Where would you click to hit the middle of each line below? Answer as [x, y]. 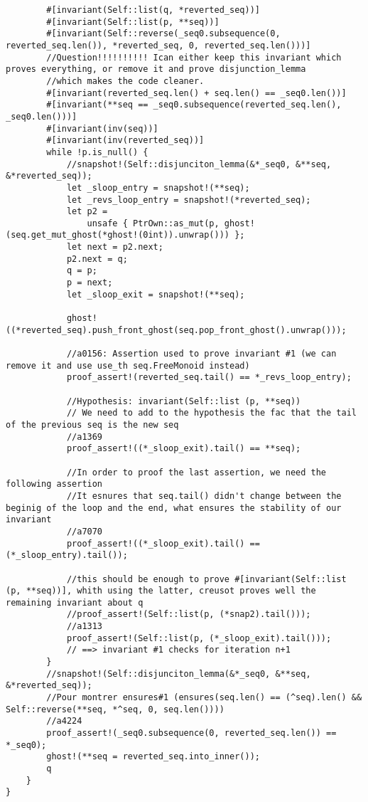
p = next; [90, 283]
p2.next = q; [97, 259]
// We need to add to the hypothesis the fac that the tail [211, 413]
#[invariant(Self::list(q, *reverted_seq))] [153, 10]
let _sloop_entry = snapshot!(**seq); [158, 188]
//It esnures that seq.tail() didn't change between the [204, 496]
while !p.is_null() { [97, 152]
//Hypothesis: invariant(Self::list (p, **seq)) [184, 401]
